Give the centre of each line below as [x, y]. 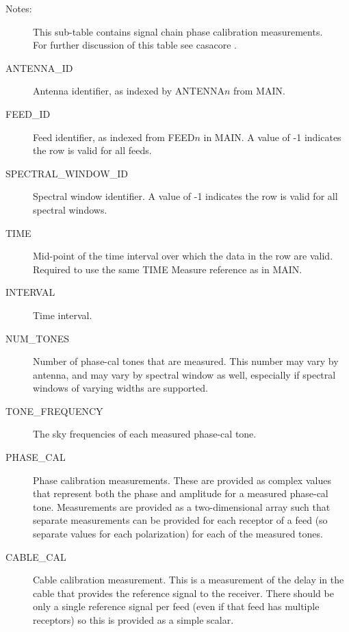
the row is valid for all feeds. [92, 150]
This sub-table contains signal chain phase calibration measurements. [178, 31]
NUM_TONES [38, 338]
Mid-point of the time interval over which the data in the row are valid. [183, 256]
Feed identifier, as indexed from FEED [114, 137]
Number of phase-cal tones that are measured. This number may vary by [186, 361]
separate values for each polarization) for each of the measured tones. [178, 534]
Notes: [19, 8]
